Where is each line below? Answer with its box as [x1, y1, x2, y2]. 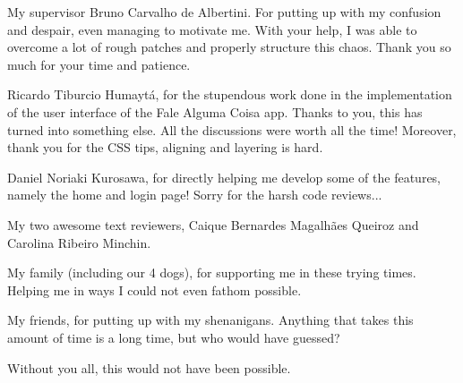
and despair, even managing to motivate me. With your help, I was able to [7, 20, 417, 38]
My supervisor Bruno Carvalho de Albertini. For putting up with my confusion [7, 3, 442, 21]
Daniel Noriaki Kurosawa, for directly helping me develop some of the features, [7, 167, 442, 186]
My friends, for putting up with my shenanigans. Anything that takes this [7, 311, 414, 329]
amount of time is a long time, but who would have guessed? [7, 328, 340, 346]
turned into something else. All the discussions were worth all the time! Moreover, [7, 120, 457, 139]
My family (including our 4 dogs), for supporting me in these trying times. [7, 263, 416, 282]
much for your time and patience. [7, 55, 191, 73]
